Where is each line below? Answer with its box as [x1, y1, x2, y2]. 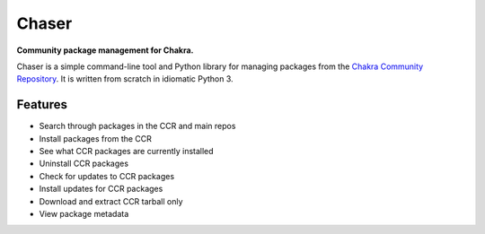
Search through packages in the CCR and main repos [39, 121, 236, 132]
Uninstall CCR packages [39, 158, 129, 169]
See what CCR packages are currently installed [39, 146, 215, 157]
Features [16, 97, 67, 112]
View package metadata [39, 208, 129, 219]
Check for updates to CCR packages [39, 170, 175, 181]
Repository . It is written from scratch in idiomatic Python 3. [16, 74, 234, 84]
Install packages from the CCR [39, 133, 153, 143]
